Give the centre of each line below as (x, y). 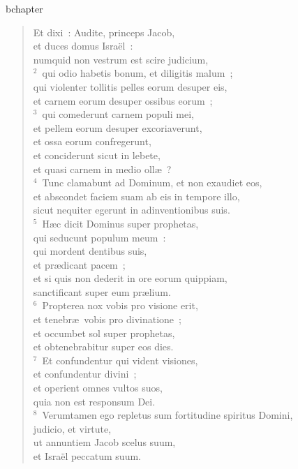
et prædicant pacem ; (79, 264)
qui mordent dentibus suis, (90, 251)
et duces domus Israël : (83, 46)
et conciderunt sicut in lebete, (97, 155)
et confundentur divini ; (85, 374)
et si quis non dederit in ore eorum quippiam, (130, 278)
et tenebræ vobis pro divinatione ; (107, 319)
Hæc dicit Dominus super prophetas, (120, 223)
